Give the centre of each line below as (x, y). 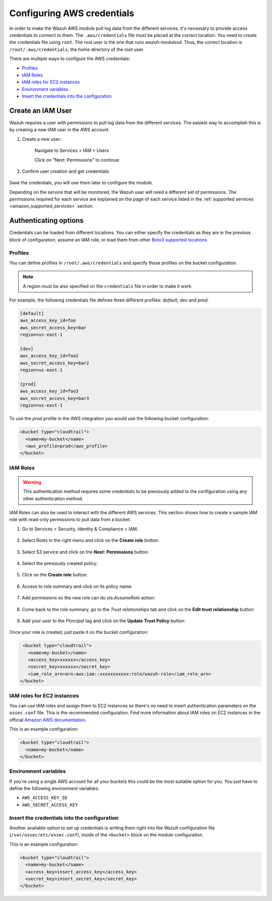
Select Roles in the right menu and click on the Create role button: (91, 540)
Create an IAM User (41, 110)
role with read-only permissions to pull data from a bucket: (70, 520)
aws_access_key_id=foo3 (49, 391)
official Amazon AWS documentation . (48, 720)
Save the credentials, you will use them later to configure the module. (81, 183)
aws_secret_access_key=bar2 (54, 363)
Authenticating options (47, 220)
